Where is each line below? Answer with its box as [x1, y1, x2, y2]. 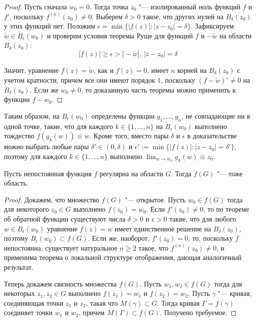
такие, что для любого [169, 213, 236, 224]
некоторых [4, 288, 35, 298]
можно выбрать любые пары [4, 141, 89, 152]
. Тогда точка [90, 1, 128, 11]
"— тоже [217, 168, 243, 178]
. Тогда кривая [157, 297, 200, 308]
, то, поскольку [188, 233, 233, 243]
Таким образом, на [4, 110, 60, 121]
